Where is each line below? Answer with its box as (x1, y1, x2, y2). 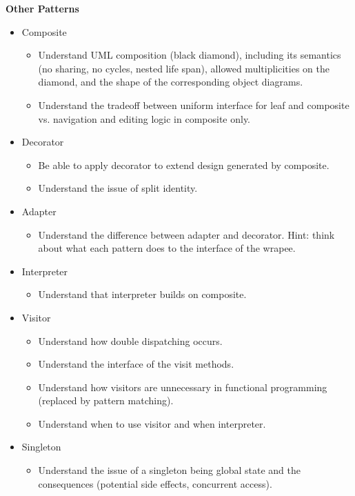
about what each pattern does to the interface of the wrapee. (38, 241, 296, 255)
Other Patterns (6, 1, 79, 15)
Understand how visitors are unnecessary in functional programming (38, 379, 327, 394)
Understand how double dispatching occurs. (38, 333, 223, 348)
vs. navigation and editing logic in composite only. (38, 111, 251, 126)
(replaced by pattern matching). (38, 393, 174, 408)
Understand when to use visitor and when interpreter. (38, 416, 266, 430)
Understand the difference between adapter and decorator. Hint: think (38, 227, 335, 241)
